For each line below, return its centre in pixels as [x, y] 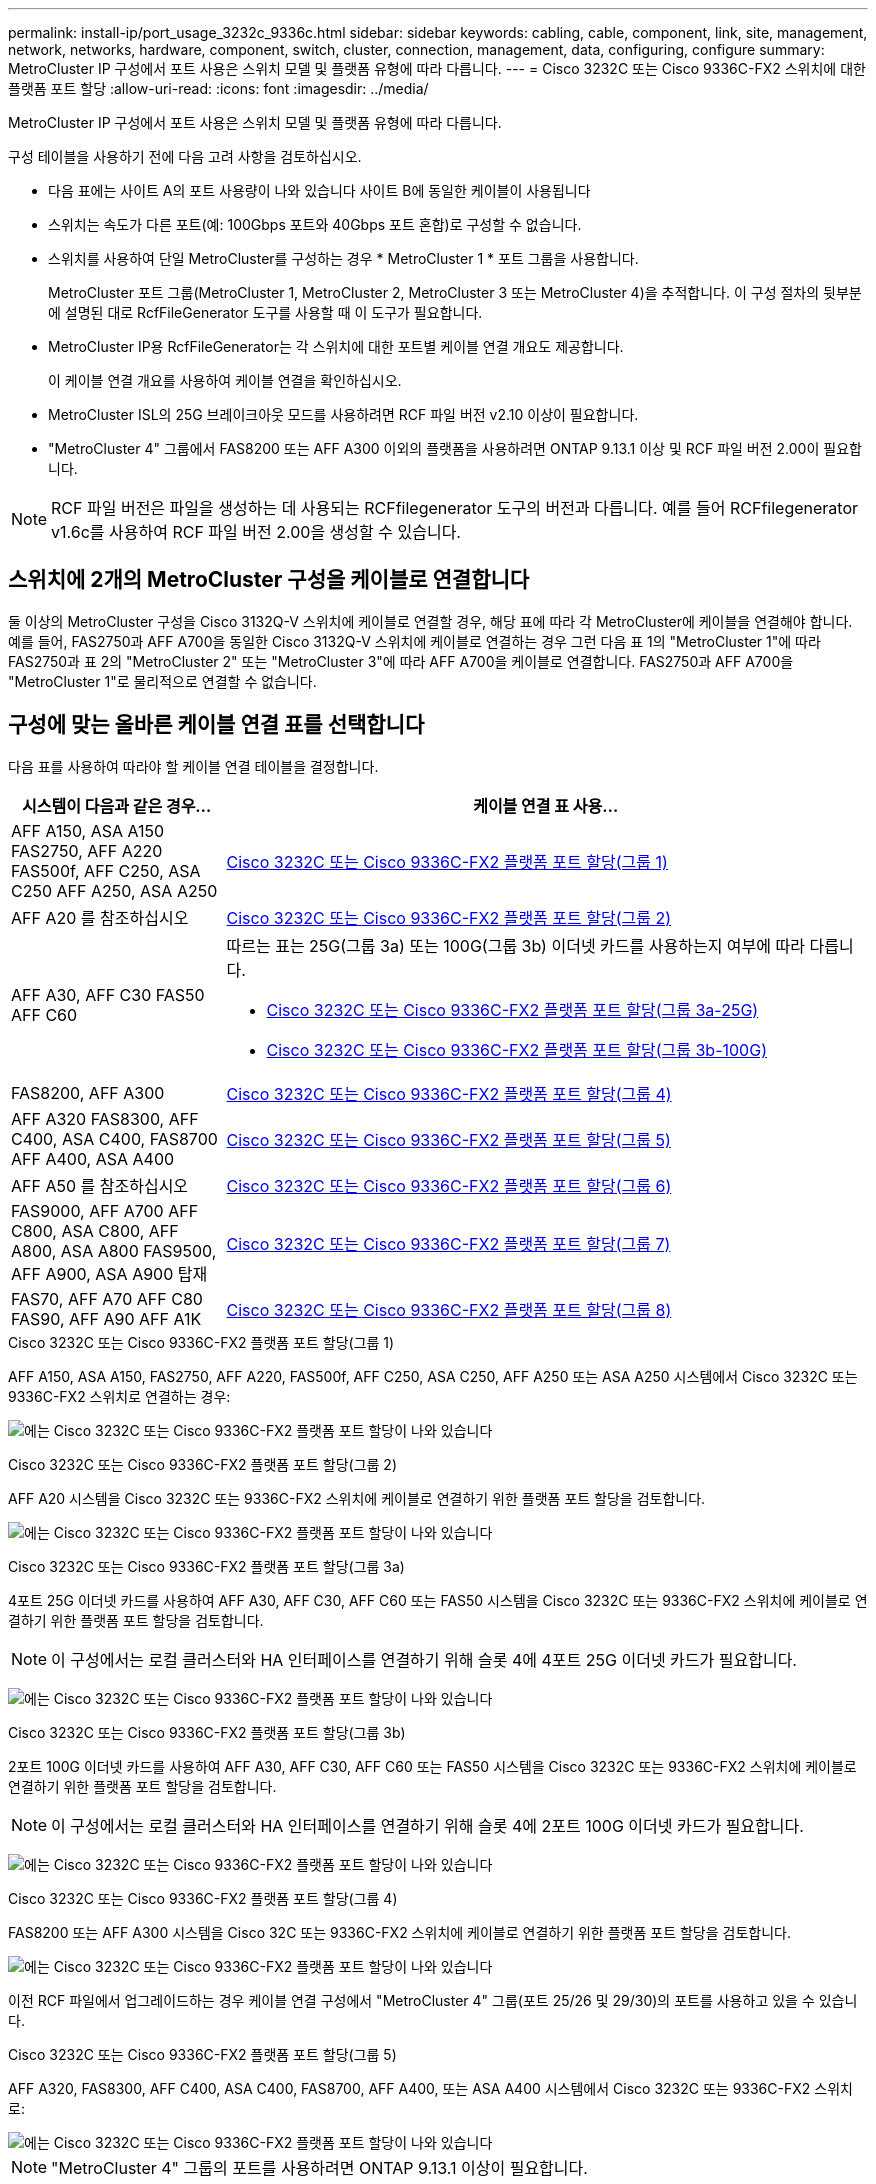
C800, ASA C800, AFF [95, 1230]
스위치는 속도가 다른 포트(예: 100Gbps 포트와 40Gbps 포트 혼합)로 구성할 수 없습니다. [315, 224]
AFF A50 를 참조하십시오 [100, 1185]
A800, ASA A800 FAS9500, [114, 1250]
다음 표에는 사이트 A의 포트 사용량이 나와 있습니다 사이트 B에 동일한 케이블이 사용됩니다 [319, 190]
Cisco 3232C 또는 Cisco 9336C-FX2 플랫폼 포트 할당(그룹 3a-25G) [512, 1009]
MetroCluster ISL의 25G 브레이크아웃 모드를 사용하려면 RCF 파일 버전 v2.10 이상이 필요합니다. [343, 414]
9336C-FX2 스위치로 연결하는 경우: [119, 1396]
